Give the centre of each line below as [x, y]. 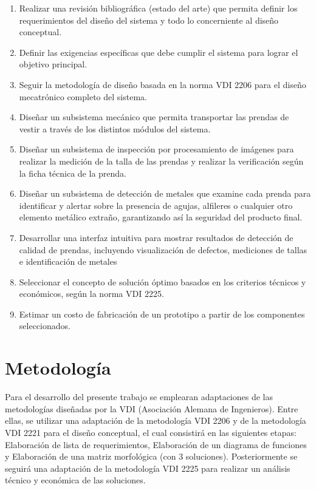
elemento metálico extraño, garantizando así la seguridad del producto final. [161, 217]
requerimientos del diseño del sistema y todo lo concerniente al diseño [149, 20]
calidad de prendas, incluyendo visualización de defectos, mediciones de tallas [163, 249]
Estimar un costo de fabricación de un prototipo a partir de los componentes [162, 314]
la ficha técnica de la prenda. [73, 173]
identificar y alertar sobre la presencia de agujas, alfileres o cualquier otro [156, 205]
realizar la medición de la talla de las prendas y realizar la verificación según [161, 161]
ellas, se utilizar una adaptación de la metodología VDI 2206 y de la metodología [156, 420]
